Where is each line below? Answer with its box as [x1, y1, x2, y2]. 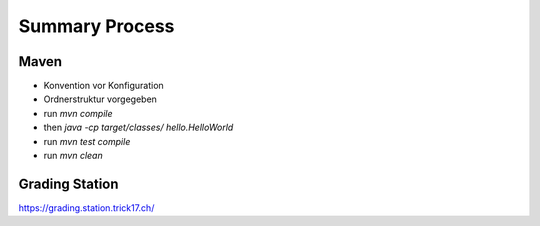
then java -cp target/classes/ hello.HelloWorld [43, 121, 234, 134]
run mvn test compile [43, 135, 131, 147]
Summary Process [18, 15, 175, 37]
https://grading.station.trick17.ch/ [18, 201, 155, 214]
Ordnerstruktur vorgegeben [43, 93, 157, 105]
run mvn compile [43, 107, 114, 119]
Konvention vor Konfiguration [43, 80, 164, 92]
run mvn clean [43, 150, 104, 162]
